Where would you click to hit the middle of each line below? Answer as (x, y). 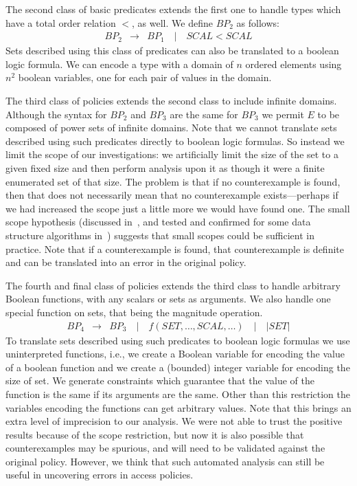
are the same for (204, 114)
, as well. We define (172, 22)
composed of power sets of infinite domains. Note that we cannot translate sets (171, 128)
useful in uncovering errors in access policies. (100, 475)
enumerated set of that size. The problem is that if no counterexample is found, (173, 181)
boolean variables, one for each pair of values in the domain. (145, 77)
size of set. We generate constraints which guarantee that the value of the (160, 380)
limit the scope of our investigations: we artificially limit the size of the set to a (172, 154)
